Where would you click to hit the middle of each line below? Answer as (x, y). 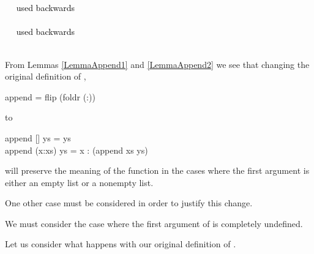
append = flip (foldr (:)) (50, 96)
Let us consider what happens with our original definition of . (121, 244)
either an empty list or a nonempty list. (79, 182)
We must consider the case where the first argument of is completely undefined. (154, 223)
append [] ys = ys (38, 137)
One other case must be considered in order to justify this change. (129, 203)
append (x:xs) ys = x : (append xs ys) (77, 150)
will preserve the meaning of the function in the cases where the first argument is (157, 170)
